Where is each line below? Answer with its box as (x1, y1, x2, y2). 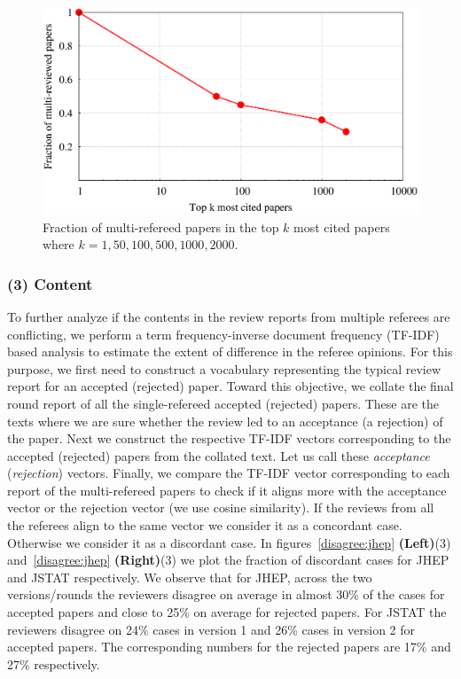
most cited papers (293, 217, 390, 236)
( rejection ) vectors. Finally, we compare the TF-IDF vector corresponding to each (7, 464, 450, 482)
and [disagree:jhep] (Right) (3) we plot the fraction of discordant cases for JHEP (7, 550, 449, 569)
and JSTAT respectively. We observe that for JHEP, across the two (7, 567, 372, 586)
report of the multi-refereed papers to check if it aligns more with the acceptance (7, 480, 447, 499)
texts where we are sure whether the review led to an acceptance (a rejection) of (7, 411, 443, 430)
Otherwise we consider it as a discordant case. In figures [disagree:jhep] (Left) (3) (7, 533, 451, 551)
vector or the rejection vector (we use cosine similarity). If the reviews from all (7, 498, 434, 517)
